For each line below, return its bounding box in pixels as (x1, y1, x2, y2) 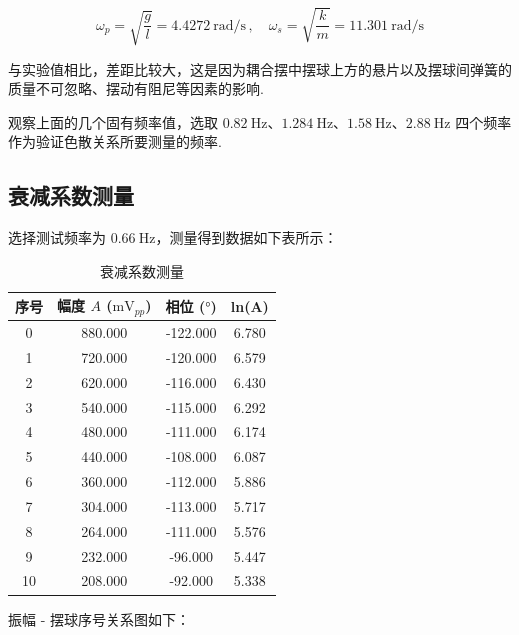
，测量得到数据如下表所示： (155, 227, 338, 248)
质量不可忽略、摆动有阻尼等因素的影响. (8, 78, 264, 99)
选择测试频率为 (8, 227, 106, 248)
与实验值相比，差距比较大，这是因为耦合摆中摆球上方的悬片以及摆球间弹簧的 (8, 58, 512, 79)
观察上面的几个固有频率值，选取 (8, 111, 218, 132)
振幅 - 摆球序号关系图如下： (8, 608, 190, 629)
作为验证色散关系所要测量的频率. (8, 131, 222, 152)
